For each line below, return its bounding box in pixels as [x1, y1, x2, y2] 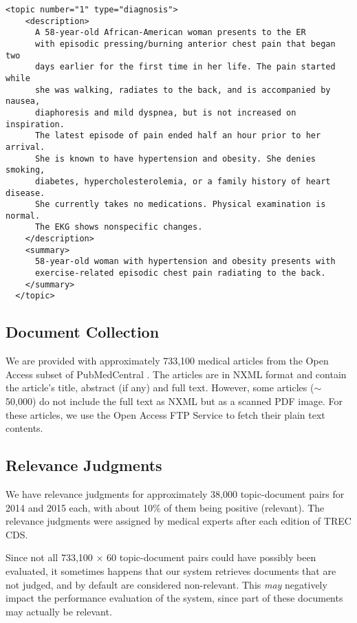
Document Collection [6, 321, 160, 342]
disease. [6, 188, 45, 198]
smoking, [6, 165, 45, 175]
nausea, [6, 96, 41, 107]
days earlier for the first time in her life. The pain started [34, 62, 336, 72]
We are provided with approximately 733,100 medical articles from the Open [6, 353, 329, 368]
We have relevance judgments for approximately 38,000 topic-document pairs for [6, 487, 345, 501]
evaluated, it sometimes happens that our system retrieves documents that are [6, 564, 336, 578]
